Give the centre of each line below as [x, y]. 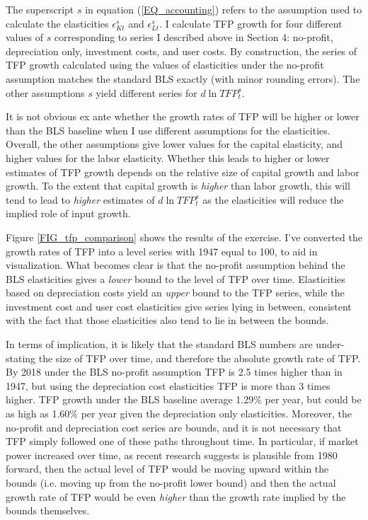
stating [21, 358]
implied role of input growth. [68, 213]
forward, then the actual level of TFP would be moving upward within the [167, 469]
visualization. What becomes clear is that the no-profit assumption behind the [176, 265]
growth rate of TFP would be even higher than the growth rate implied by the [176, 496]
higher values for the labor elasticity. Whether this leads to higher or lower [168, 157]
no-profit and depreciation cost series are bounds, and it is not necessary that [174, 427]
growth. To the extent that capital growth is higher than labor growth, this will [178, 186]
